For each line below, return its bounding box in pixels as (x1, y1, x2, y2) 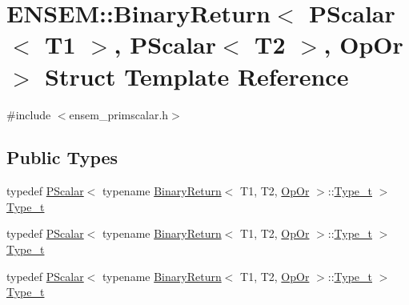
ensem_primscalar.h (69, 106, 169, 122)
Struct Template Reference (45, 59, 349, 92)
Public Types (6, 145, 118, 170)
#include (6, 106, 51, 122)
